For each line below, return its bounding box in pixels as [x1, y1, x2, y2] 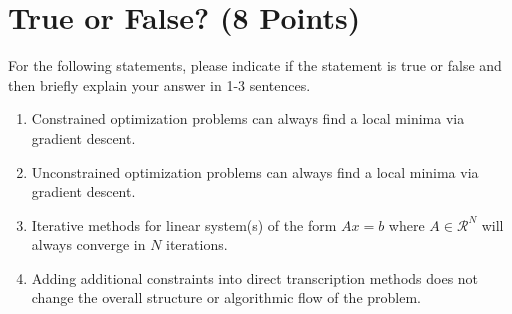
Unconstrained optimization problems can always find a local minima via [31, 161, 479, 182]
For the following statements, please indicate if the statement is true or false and [8, 55, 502, 76]
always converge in [31, 234, 146, 255]
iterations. [166, 234, 228, 255]
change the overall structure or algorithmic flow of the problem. [31, 287, 421, 308]
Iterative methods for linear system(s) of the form [31, 214, 337, 235]
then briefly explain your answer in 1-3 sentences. [8, 74, 311, 95]
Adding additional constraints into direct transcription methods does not [31, 267, 479, 288]
